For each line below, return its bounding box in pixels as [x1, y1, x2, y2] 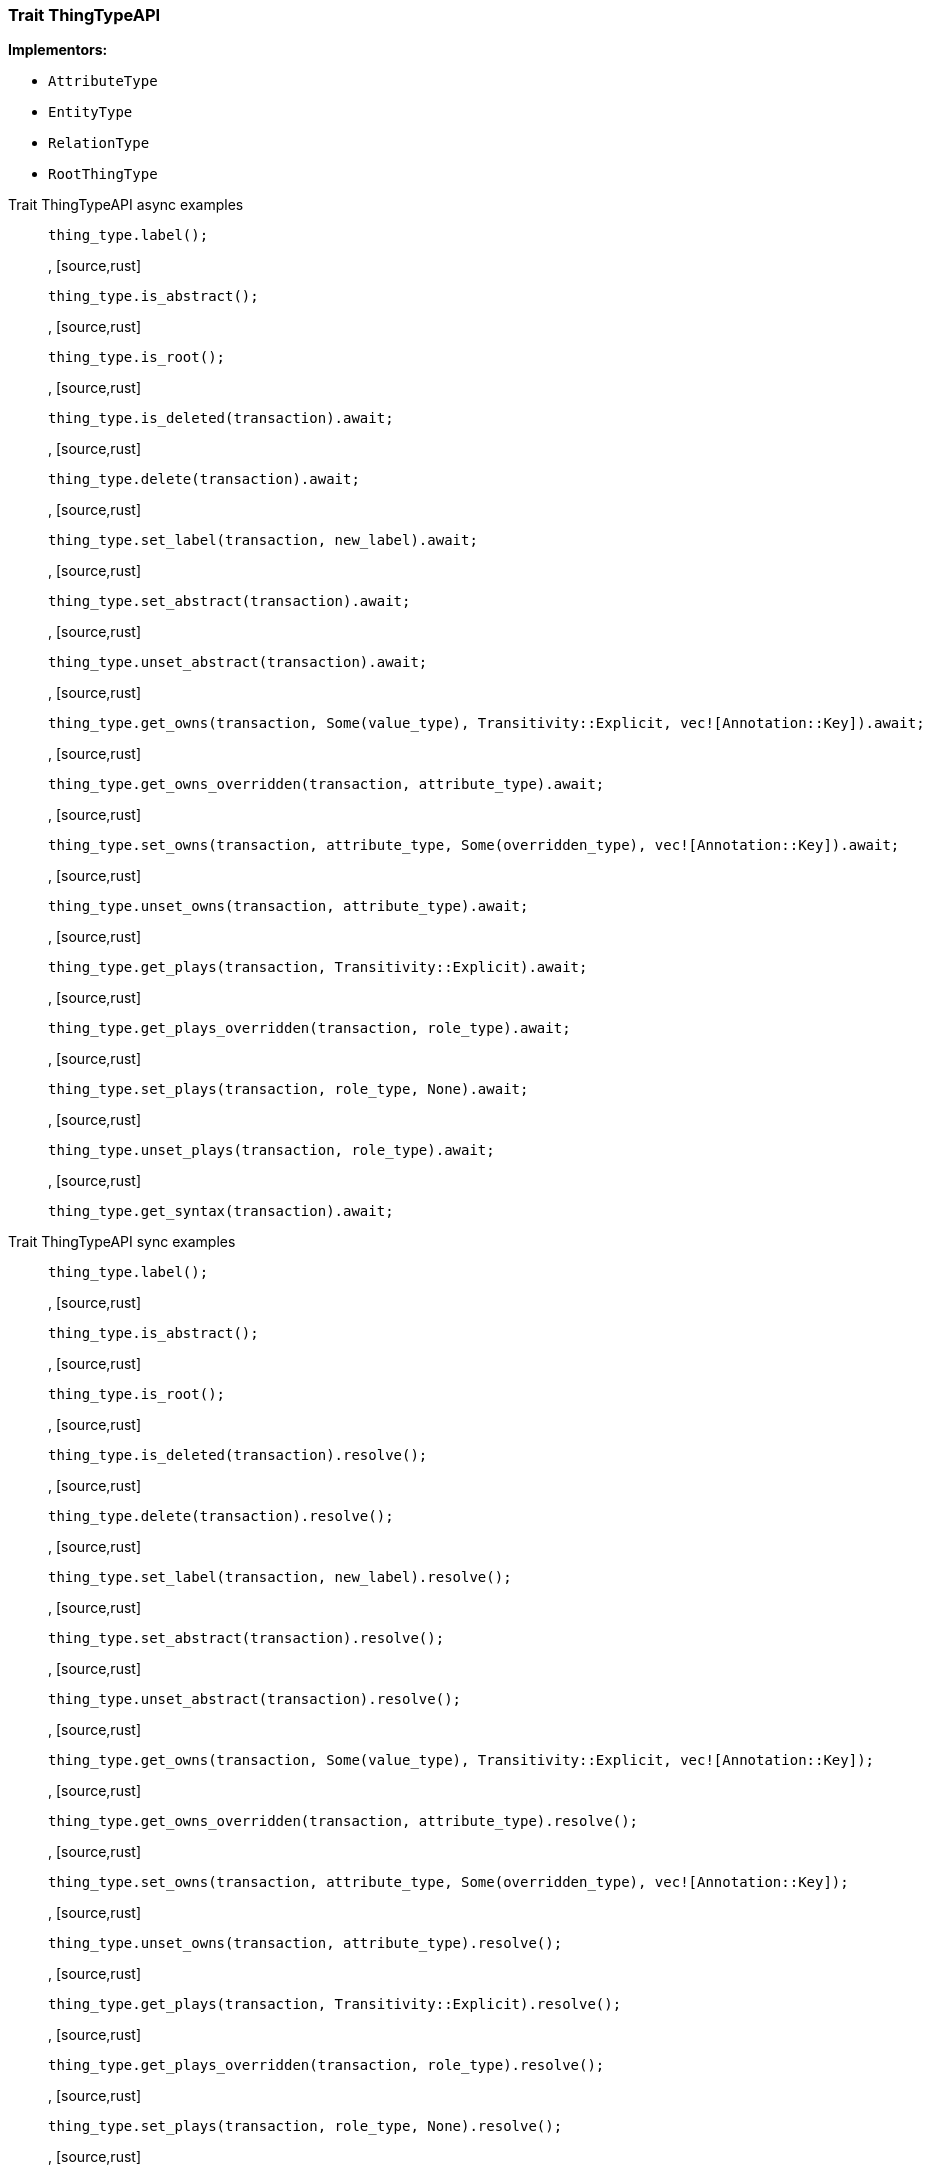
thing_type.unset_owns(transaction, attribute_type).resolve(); [48, 1935, 563, 1952]
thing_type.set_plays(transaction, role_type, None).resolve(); [48, 2118, 563, 2135]
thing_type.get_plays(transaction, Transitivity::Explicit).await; [48, 959, 588, 976]
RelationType [48, 135, 150, 152]
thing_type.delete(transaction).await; [48, 471, 360, 488]
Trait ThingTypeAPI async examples [8, 196, 244, 214]
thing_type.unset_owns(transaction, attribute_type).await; [48, 898, 529, 915]
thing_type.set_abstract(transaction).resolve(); [48, 1630, 445, 1647]
